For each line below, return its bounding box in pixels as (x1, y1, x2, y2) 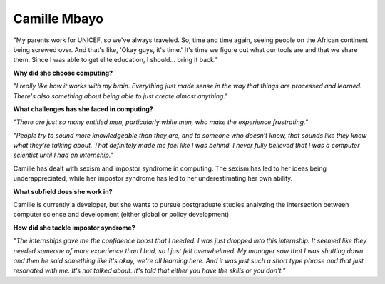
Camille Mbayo (13, 11, 103, 26)
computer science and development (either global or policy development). (13, 211, 231, 219)
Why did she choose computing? (13, 69, 113, 77)
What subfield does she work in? (13, 187, 113, 196)
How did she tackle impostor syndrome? (13, 223, 135, 232)
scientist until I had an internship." (13, 151, 113, 160)
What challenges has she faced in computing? (13, 104, 153, 113)
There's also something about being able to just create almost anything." (13, 91, 228, 100)
